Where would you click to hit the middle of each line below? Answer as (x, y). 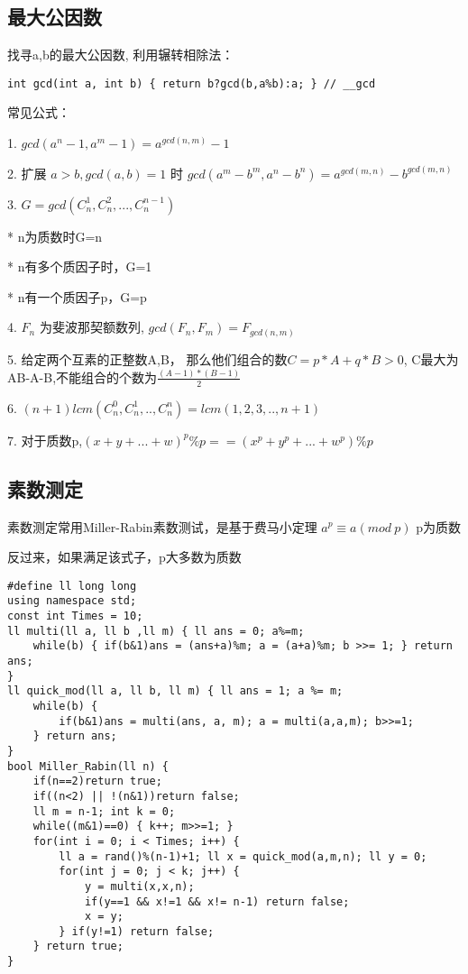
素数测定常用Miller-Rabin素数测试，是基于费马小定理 (162, 526)
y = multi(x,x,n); (139, 886)
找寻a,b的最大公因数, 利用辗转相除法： (121, 55)
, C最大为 (431, 358)
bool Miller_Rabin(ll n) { (88, 766)
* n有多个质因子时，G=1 (80, 266)
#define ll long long (72, 586)
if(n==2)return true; (97, 781)
